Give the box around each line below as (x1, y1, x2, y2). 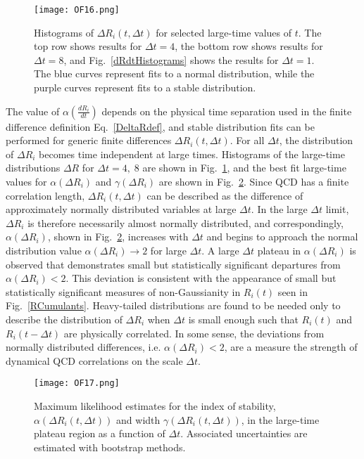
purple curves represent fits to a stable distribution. (34, 80, 256, 95)
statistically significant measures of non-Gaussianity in (6, 284, 241, 299)
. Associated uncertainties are (180, 426, 308, 441)
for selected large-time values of (156, 25, 291, 39)
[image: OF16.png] (34, 5, 120, 15)
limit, (325, 202, 349, 216)
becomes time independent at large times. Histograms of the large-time (39, 146, 345, 161)
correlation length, (6, 188, 85, 202)
